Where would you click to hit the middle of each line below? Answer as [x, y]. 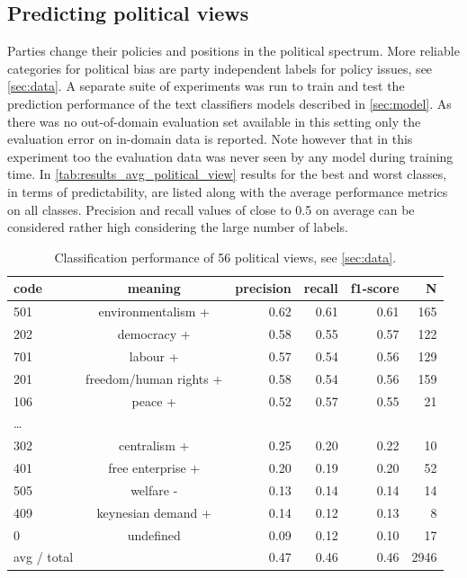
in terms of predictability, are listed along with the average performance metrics [228, 191]
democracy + [154, 334]
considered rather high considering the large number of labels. [178, 227]
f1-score [375, 288]
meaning [154, 288]
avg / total [44, 557]
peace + [154, 400]
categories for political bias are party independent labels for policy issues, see [220, 68]
